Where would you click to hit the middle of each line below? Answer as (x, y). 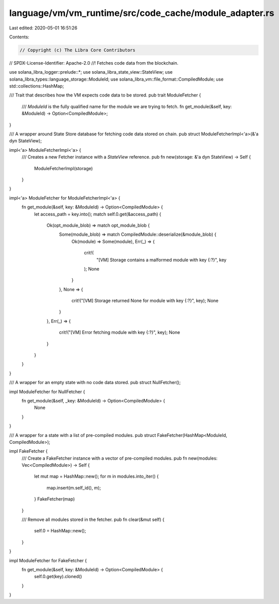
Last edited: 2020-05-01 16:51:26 (43, 28)
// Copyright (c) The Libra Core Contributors (77, 50)
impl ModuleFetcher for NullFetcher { (47, 392)
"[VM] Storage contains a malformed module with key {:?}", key (161, 260)
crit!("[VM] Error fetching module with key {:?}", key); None (120, 332)
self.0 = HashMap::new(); (60, 531)
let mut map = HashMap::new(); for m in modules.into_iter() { (96, 476)
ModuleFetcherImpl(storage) (64, 168)
